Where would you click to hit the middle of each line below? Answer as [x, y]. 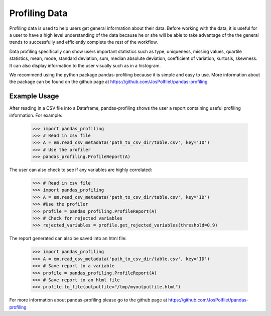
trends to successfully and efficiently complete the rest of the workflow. [84, 42]
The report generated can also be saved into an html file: [68, 239]
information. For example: [36, 115]
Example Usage [34, 96]
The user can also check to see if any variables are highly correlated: [81, 170]
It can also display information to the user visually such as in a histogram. [85, 65]
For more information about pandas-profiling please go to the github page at [88, 300]
